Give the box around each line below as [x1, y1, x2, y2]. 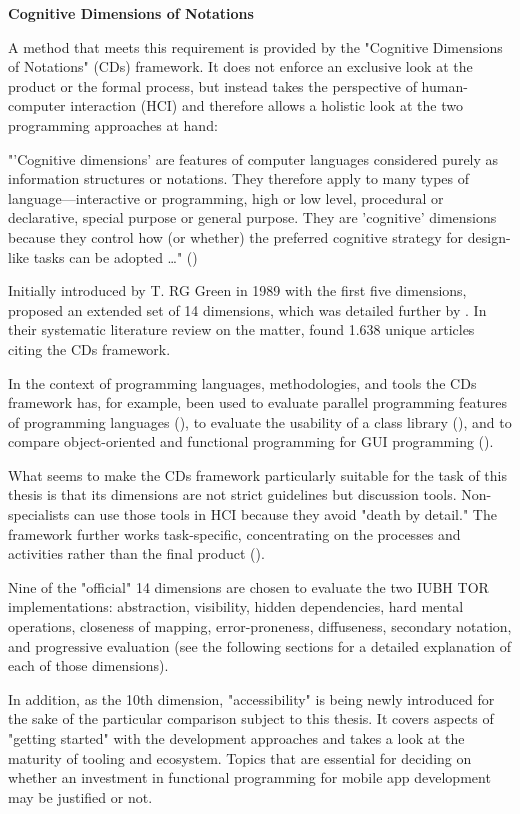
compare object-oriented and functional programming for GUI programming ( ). [8, 431, 494, 452]
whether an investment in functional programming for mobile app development [8, 767, 491, 788]
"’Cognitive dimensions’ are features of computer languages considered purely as [8, 148, 499, 169]
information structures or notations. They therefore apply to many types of [8, 168, 470, 189]
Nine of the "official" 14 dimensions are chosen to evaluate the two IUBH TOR [8, 576, 489, 597]
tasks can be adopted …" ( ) [33, 246, 198, 267]
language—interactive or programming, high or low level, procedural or [8, 187, 444, 208]
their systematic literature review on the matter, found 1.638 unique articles [8, 319, 475, 340]
